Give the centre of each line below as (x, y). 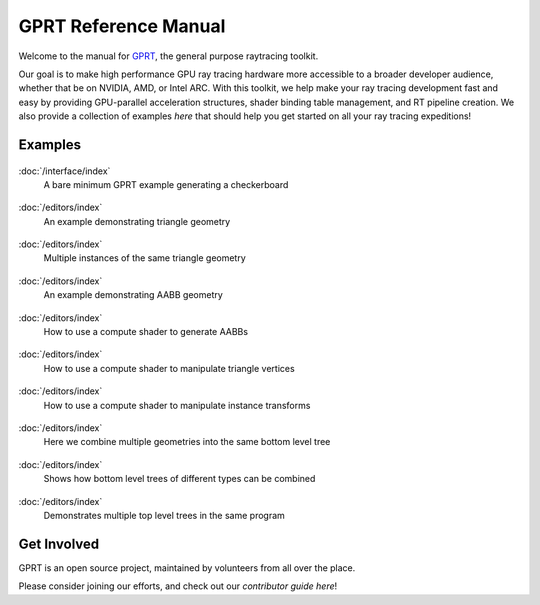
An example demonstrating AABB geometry (133, 295)
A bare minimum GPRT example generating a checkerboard (166, 184)
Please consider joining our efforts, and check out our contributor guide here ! (178, 586)
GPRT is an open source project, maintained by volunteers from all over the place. (187, 567)
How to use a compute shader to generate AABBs (146, 332)
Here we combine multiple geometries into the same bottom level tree (187, 442)
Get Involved (59, 543)
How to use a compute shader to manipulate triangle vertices (169, 368)
